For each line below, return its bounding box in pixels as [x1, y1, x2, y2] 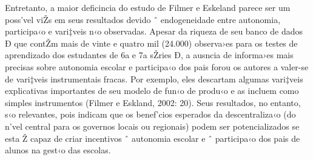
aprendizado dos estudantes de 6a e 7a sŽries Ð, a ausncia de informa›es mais [5, 48, 294, 61]
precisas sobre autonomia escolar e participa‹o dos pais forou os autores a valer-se [5, 60, 309, 73]
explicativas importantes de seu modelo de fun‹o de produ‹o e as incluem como [5, 84, 299, 97]
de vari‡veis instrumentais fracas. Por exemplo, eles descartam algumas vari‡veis [5, 72, 303, 85]
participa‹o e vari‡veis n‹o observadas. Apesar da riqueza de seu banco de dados [5, 25, 303, 38]
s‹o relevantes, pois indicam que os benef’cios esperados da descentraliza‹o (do [5, 108, 296, 121]
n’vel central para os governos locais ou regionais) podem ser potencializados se [5, 119, 300, 132]
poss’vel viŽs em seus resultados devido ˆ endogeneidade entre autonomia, [5, 13, 281, 25]
